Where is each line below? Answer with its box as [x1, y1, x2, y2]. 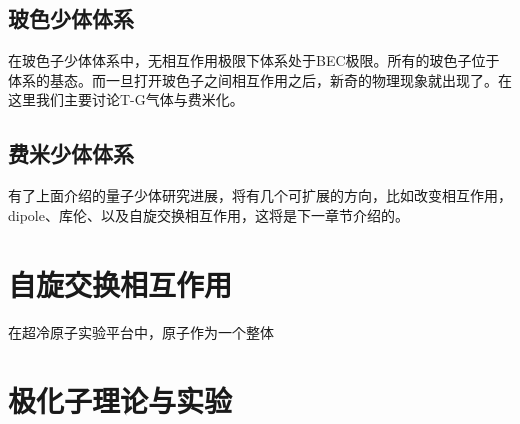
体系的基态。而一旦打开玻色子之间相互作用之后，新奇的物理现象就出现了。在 [8, 69, 512, 90]
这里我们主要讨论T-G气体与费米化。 [8, 89, 244, 110]
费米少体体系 [8, 138, 134, 169]
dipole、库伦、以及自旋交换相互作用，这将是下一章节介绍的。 [8, 204, 409, 225]
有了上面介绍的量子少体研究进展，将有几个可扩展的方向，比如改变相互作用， [8, 185, 512, 206]
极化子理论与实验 [8, 380, 233, 421]
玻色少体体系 [8, 3, 134, 34]
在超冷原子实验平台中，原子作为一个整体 [8, 321, 274, 342]
